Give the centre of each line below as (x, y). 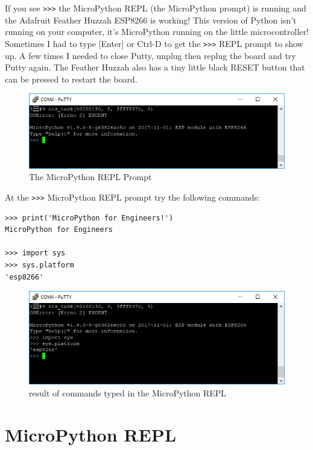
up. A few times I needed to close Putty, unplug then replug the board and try (150, 55)
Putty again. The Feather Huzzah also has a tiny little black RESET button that (155, 67)
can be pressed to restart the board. (71, 79)
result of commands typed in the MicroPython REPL (128, 392)
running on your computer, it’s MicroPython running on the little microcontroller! (157, 32)
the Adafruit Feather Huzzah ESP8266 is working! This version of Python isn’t (151, 20)
